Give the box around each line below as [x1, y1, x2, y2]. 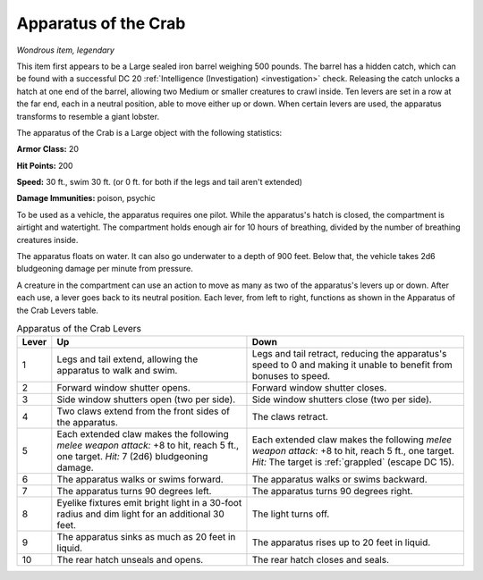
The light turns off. [251, 508, 330, 520]
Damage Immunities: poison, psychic [16, 193, 156, 204]
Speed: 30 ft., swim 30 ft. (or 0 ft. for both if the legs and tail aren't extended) [16, 177, 303, 188]
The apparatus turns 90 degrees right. [251, 485, 413, 498]
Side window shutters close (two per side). [251, 393, 433, 406]
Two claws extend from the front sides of [56, 405, 230, 417]
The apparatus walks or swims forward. [56, 474, 224, 486]
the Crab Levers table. [16, 305, 98, 315]
